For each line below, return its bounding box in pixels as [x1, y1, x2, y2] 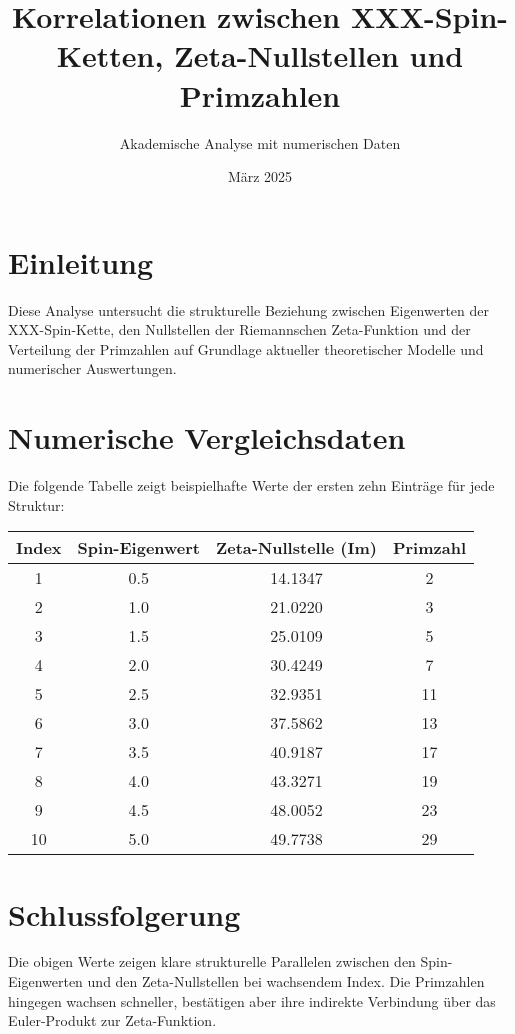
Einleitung [8, 241, 154, 282]
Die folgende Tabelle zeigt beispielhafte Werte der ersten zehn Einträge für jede [8, 475, 495, 496]
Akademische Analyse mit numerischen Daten [119, 132, 401, 153]
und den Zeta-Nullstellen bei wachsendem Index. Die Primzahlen [87, 971, 485, 992]
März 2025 [227, 166, 293, 187]
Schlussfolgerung [8, 893, 241, 934]
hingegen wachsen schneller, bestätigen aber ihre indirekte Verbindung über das [8, 990, 496, 1011]
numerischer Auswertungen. [8, 358, 177, 379]
